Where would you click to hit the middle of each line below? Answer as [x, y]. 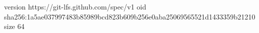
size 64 [14, 26]
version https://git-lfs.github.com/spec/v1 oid [75, 6]
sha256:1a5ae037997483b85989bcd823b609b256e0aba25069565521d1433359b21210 [130, 16]
